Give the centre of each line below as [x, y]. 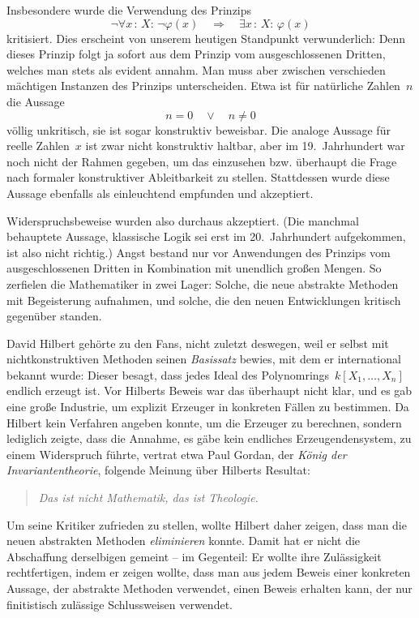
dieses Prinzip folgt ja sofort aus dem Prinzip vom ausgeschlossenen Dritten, [196, 54]
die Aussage [36, 101]
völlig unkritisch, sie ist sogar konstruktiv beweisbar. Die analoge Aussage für [199, 129]
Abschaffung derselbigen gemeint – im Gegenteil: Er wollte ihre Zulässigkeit [194, 556]
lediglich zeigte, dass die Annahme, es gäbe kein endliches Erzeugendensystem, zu [209, 438]
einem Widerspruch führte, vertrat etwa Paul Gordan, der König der [177, 454]
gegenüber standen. [54, 316]
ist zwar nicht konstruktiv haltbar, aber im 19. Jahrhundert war [245, 146]
